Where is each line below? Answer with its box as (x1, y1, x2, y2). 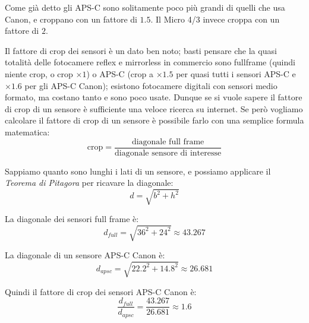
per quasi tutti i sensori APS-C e (176, 67, 296, 80)
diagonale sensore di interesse (114, 148, 222, 157)
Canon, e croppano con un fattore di (5, 12, 137, 25)
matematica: (5, 125, 50, 138)
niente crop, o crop (5, 67, 73, 80)
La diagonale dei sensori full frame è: (5, 213, 139, 225)
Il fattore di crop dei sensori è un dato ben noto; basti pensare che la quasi (5, 44, 277, 56)
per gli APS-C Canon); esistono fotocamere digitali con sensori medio (24, 79, 278, 91)
